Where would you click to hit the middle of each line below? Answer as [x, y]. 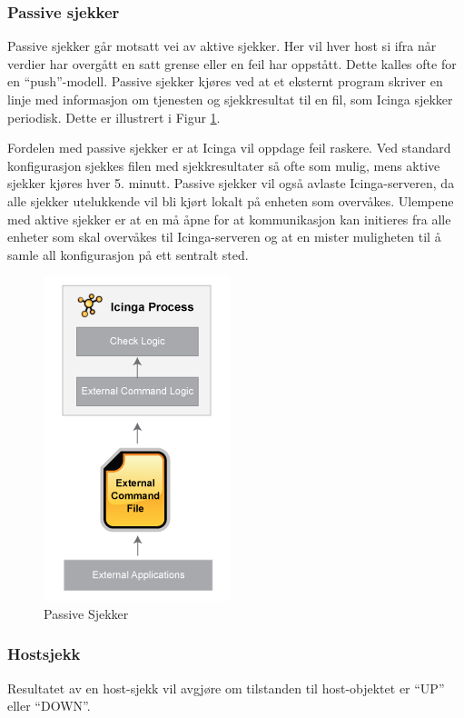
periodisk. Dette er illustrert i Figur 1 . [114, 117]
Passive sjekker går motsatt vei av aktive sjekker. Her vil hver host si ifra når [222, 46]
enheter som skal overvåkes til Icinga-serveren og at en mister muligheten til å [224, 237]
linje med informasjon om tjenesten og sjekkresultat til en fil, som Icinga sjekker [230, 99]
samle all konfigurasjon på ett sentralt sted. [128, 254]
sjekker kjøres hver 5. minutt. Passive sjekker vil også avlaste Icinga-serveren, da [231, 183]
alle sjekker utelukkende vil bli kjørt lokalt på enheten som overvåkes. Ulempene [231, 200]
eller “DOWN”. [49, 706]
